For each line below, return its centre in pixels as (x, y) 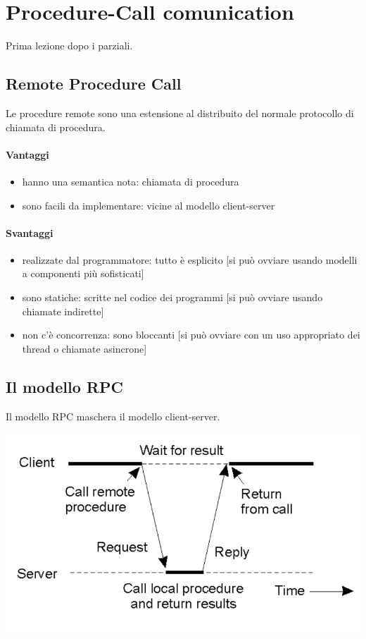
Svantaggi (30, 232)
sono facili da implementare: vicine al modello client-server (149, 205)
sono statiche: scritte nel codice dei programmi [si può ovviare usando (172, 297)
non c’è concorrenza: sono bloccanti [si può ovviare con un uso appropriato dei (191, 335)
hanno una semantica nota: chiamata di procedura (131, 181)
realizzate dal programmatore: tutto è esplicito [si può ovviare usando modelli (190, 259)
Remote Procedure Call (94, 84)
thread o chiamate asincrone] (84, 348)
